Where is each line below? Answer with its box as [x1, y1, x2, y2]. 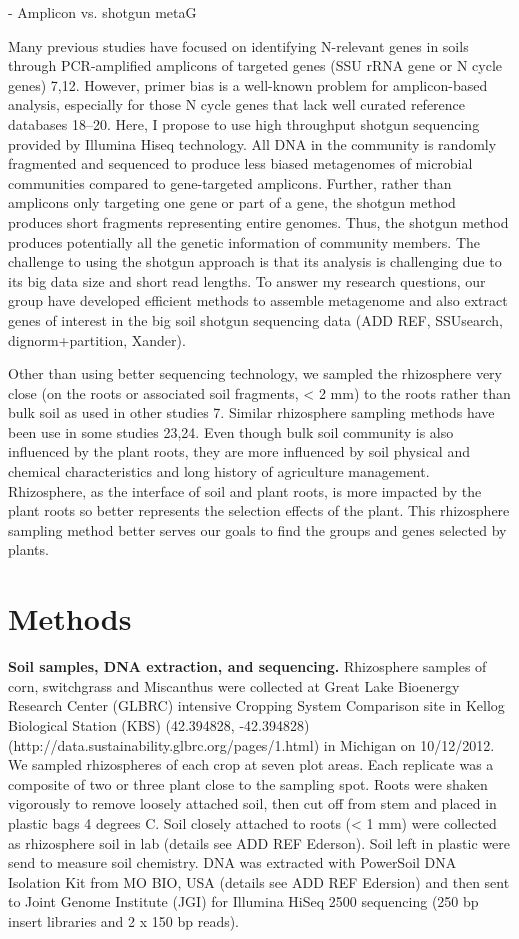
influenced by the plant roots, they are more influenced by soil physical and [8, 441, 470, 462]
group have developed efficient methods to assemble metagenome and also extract [8, 290, 508, 311]
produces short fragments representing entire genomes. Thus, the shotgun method [8, 211, 509, 232]
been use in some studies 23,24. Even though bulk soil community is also [8, 421, 454, 442]
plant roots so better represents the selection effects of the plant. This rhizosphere [8, 500, 510, 521]
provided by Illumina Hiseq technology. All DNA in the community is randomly [8, 133, 497, 154]
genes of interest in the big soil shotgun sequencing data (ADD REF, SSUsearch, [8, 309, 504, 330]
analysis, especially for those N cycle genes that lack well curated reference [8, 94, 466, 115]
